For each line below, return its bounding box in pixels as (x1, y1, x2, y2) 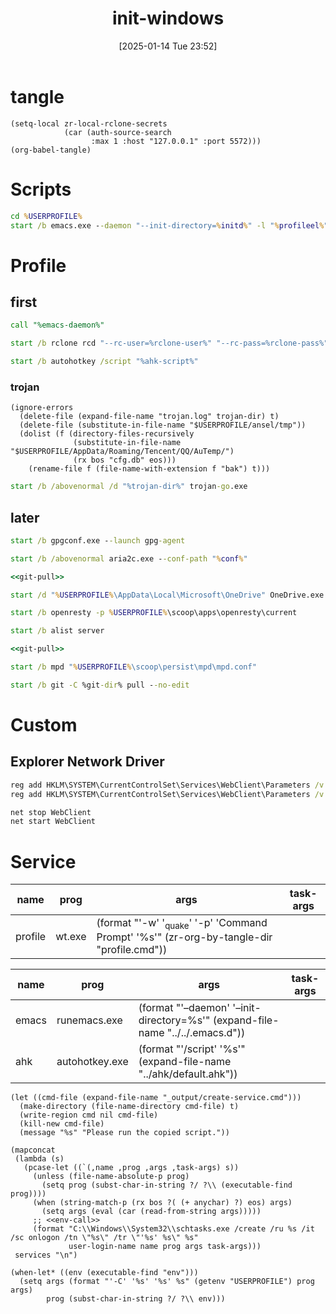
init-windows (111, 7, 225, 30)
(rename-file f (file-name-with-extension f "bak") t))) (28, 464, 271, 474)
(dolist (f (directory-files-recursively (19, 429, 195, 439)
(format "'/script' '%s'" (138, 1042, 246, 1056)
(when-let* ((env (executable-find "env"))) (10, 1268, 199, 1278)
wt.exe (55, 929, 87, 943)
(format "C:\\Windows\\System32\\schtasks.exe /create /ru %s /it (32, 1224, 315, 1234)
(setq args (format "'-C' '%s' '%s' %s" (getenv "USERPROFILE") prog (19, 1277, 315, 1287)
